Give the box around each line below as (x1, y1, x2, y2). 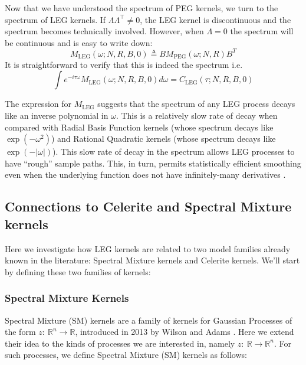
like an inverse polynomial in (5, 109, 108, 122)
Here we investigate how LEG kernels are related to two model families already (5, 242, 291, 255)
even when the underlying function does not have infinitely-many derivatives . (5, 168, 286, 181)
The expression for (5, 97, 72, 110)
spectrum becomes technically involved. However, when (5, 25, 204, 37)
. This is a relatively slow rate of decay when (116, 109, 278, 122)
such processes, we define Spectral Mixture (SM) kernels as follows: (5, 348, 247, 361)
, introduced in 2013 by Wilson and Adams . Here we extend (75, 325, 294, 338)
